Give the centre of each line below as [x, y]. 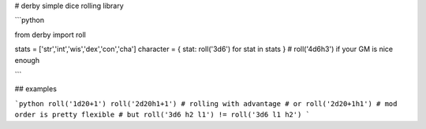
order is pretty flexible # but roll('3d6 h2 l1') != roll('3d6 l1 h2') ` [163, 115]
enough [27, 60]
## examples [35, 89]
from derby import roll [50, 35]
